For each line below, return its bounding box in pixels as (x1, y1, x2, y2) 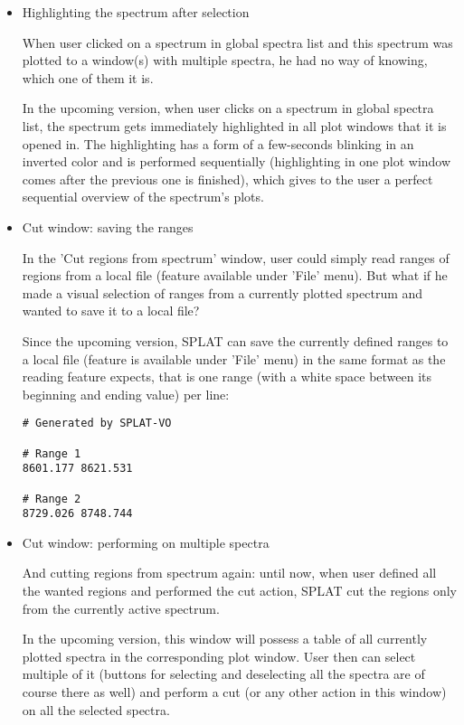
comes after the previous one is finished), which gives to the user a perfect (22, 169, 433, 188)
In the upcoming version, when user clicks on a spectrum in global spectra (22, 99, 434, 118)
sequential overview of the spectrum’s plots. (22, 187, 264, 206)
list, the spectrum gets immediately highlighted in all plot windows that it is (22, 116, 447, 135)
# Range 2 (22, 492, 81, 505)
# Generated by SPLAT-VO (22, 417, 172, 430)
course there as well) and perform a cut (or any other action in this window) (22, 683, 447, 701)
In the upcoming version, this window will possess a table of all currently (22, 629, 428, 648)
